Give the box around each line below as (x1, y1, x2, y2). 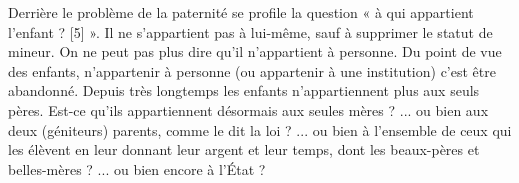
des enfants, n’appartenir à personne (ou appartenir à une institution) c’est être (8, 60, 496, 81)
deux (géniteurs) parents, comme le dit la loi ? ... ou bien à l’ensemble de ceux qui (8, 119, 512, 140)
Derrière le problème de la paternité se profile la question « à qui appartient (8, 2, 474, 22)
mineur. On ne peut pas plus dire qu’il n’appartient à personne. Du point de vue (8, 41, 502, 62)
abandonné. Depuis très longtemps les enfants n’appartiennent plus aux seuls (8, 80, 480, 101)
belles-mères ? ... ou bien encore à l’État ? (8, 158, 266, 179)
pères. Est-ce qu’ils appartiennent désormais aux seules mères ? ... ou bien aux (8, 99, 489, 120)
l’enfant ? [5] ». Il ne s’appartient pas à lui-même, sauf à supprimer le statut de (8, 21, 493, 42)
